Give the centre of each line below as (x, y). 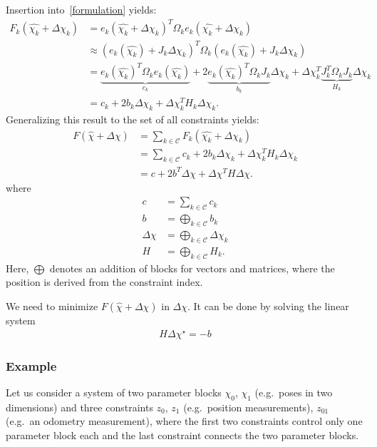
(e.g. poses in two (294, 392)
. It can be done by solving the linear (268, 305)
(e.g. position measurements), (248, 407)
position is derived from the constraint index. (104, 282)
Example (31, 365)
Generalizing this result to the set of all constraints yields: (133, 119)
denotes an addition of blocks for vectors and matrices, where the (192, 268)
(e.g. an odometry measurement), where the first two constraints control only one (184, 421)
